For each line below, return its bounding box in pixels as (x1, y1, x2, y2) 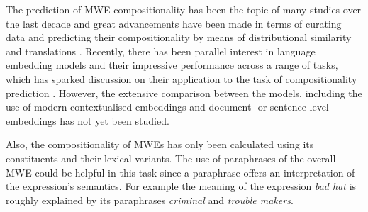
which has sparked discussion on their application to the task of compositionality (6, 71, 357, 86)
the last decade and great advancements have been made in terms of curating (6, 16, 342, 30)
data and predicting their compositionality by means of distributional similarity (6, 30, 352, 45)
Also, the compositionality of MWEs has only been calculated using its (6, 137, 314, 152)
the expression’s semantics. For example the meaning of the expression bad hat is (6, 179, 357, 194)
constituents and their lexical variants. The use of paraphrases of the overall (6, 150, 336, 165)
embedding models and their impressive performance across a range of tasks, (6, 57, 338, 72)
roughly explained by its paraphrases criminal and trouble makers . (6, 192, 294, 207)
